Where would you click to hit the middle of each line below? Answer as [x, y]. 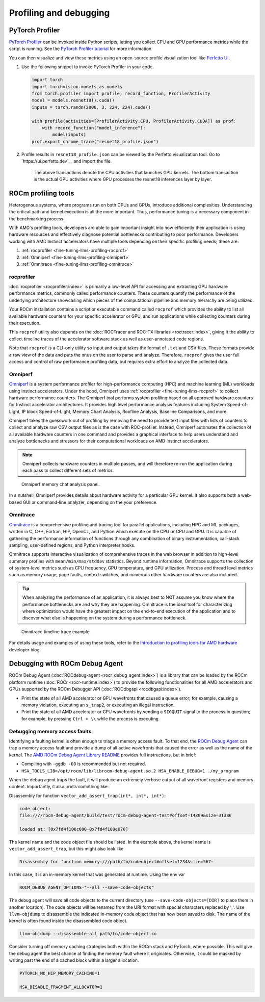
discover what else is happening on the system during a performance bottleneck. [104, 618]
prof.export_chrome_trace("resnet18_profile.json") [95, 141]
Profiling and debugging [59, 13]
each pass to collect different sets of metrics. [68, 470]
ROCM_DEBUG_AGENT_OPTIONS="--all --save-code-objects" [87, 887]
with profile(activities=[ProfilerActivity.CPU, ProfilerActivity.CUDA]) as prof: [134, 121]
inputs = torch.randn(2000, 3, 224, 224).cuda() [91, 107]
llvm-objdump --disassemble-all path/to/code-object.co [88, 934]
